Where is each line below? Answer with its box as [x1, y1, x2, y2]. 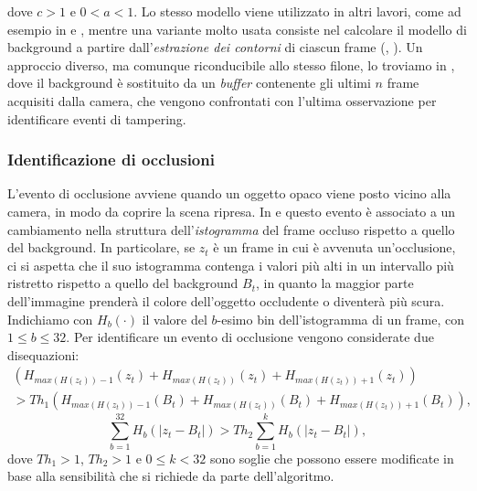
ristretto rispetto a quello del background [7, 273, 238, 293]
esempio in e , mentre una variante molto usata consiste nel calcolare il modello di [7, 19, 467, 38]
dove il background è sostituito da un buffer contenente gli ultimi [7, 73, 371, 92]
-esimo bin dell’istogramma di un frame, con [217, 309, 465, 328]
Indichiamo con [7, 309, 93, 328]
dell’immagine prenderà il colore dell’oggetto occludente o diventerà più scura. [7, 291, 445, 310]
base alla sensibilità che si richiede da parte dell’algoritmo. [7, 466, 334, 486]
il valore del [142, 309, 207, 328]
